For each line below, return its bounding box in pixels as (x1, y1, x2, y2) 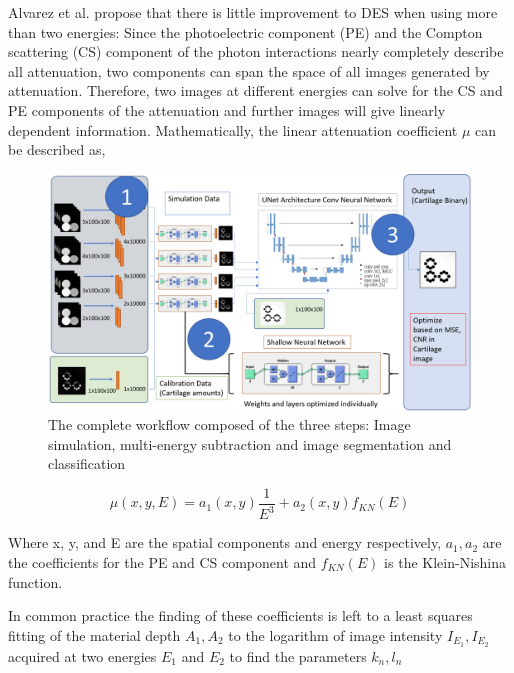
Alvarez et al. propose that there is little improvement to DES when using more (8, 2, 498, 22)
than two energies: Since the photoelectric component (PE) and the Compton (8, 21, 483, 42)
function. (8, 571, 63, 592)
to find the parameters (229, 645, 367, 666)
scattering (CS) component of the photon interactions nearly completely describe (8, 41, 504, 62)
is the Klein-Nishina (384, 551, 506, 572)
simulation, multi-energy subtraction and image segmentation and (48, 433, 452, 454)
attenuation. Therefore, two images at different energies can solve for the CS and (8, 80, 503, 101)
